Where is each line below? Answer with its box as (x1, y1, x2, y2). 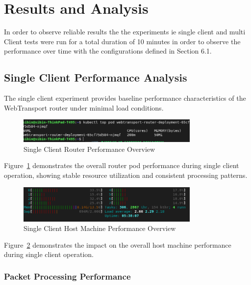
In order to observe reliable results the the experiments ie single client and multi (4, 27, 246, 37)
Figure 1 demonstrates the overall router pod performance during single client (4, 160, 239, 171)
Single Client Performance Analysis (4, 70, 187, 85)
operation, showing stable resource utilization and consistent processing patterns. (4, 170, 248, 180)
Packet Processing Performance (4, 270, 131, 282)
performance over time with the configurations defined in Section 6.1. (4, 46, 212, 56)
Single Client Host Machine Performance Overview (24, 223, 176, 233)
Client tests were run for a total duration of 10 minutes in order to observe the (4, 36, 241, 46)
